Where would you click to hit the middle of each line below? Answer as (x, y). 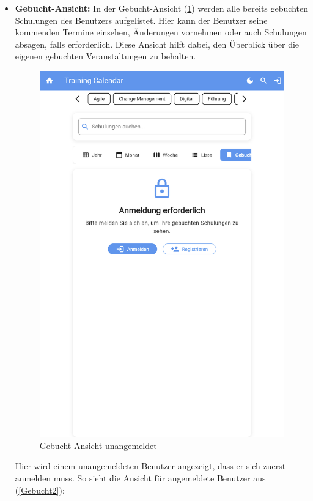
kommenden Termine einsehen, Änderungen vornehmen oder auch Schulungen (161, 32)
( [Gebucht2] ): (40, 490)
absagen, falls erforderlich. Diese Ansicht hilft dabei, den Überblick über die (157, 44)
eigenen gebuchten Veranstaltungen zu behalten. (105, 56)
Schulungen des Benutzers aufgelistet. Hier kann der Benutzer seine (141, 20)
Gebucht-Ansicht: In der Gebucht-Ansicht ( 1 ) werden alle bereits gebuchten (161, 8)
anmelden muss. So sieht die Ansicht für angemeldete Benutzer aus (140, 478)
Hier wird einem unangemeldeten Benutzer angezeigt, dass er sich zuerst (150, 466)
